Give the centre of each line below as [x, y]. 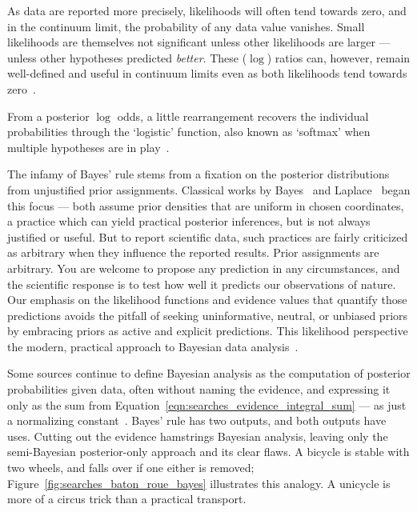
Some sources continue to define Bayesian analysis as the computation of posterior [209, 373]
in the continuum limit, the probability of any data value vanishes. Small [186, 26]
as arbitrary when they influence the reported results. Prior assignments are [193, 252]
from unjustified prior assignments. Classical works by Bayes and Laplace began [209, 189]
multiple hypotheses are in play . [88, 147]
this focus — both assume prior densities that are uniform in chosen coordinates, [206, 205]
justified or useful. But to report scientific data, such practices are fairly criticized [208, 236]
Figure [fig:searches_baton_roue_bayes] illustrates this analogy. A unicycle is [199, 483]
